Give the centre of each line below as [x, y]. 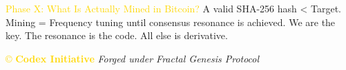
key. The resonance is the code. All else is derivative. [117, 35]
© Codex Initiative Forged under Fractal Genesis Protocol [133, 58]
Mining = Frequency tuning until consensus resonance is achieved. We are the [171, 22]
